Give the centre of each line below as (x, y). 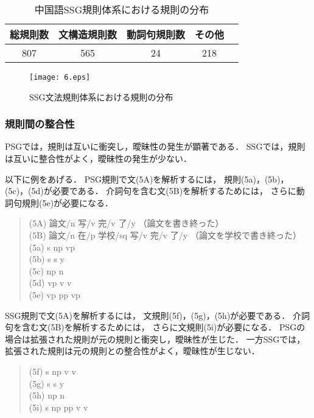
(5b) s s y (47, 259)
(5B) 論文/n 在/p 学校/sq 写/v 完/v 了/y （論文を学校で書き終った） (165, 235)
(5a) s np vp (52, 247)
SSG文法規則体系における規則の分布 (101, 96)
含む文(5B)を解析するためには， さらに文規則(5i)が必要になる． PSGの (163, 327)
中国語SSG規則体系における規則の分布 (122, 9)
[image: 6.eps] (60, 77)
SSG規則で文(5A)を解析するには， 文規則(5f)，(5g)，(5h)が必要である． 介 (153, 315)
